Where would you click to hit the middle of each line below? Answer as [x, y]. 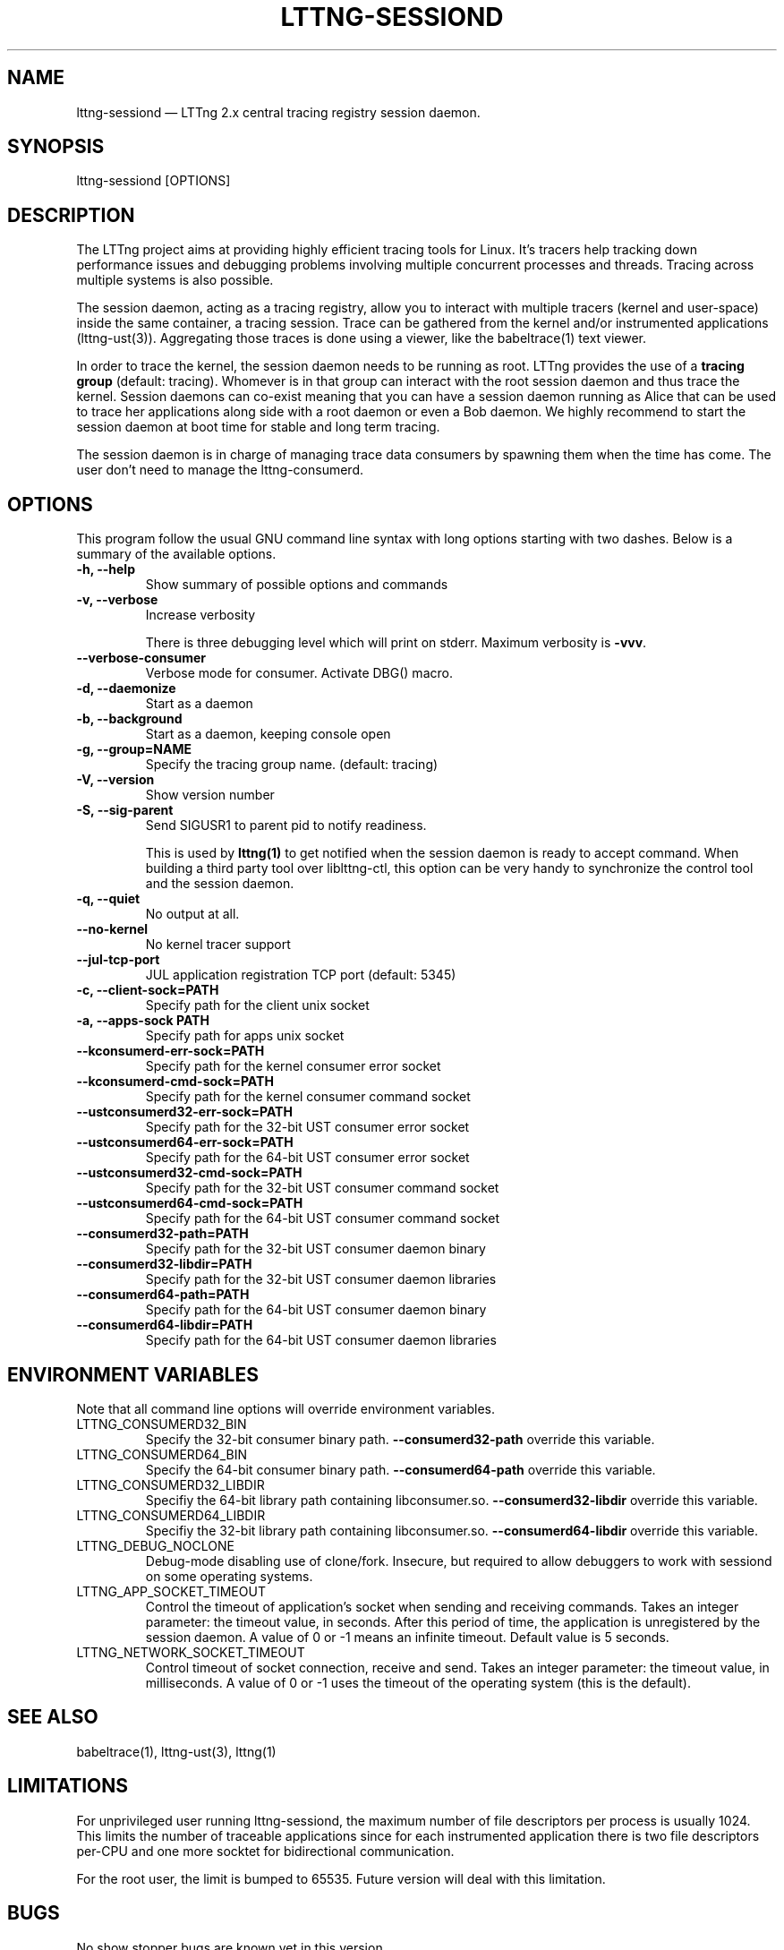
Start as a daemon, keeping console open [268, 734]
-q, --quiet [108, 899]
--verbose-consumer [141, 658]
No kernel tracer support [218, 945]
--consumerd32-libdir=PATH [164, 1264]
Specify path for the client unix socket [257, 1005]
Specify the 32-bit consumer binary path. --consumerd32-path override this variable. [400, 1439]
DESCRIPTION [71, 215]
